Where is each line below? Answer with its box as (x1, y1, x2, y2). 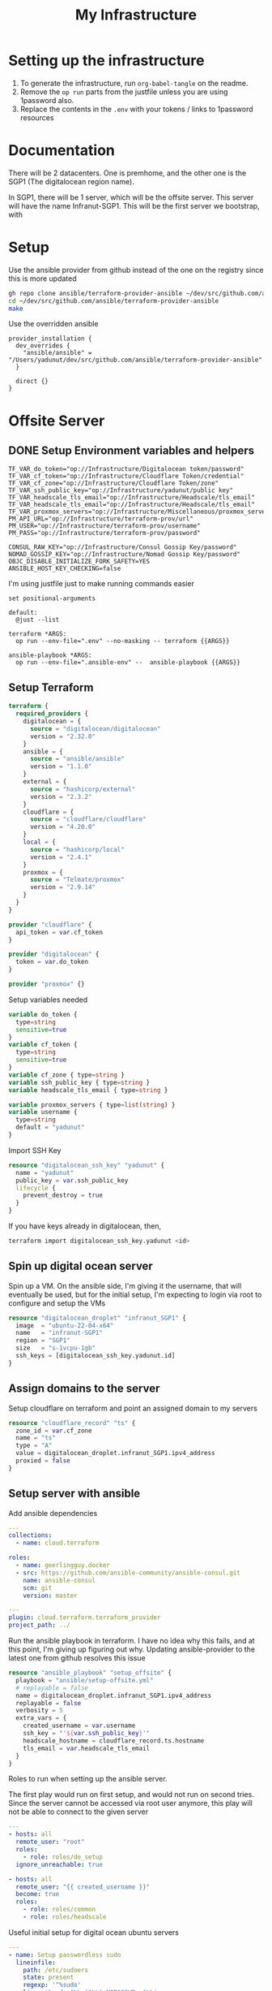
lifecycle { (15, 1184, 57, 1192)
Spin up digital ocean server (8, 1259, 154, 1273)
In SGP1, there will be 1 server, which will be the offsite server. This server (8, 192, 254, 202)
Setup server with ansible (8, 1487, 141, 1501)
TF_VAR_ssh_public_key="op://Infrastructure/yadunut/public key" (8, 486, 233, 495)
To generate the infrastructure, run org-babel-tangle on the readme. (19, 78, 249, 88)
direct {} (15, 378, 49, 386)
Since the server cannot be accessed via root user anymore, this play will (8, 1799, 253, 1808)
